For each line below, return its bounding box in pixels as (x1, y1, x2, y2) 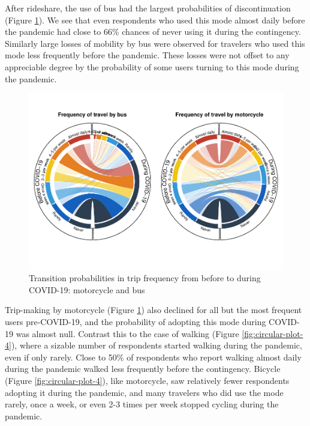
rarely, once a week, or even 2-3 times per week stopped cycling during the (5, 398, 279, 410)
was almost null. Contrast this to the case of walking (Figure (16, 327, 239, 339)
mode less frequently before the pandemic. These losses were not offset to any (5, 49, 290, 61)
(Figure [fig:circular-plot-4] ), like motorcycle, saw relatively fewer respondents (5, 374, 290, 387)
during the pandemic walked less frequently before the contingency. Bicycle (5, 362, 281, 375)
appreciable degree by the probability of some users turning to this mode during (5, 60, 299, 73)
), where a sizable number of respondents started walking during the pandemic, (11, 339, 302, 351)
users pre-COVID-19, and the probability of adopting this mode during (5, 315, 266, 328)
